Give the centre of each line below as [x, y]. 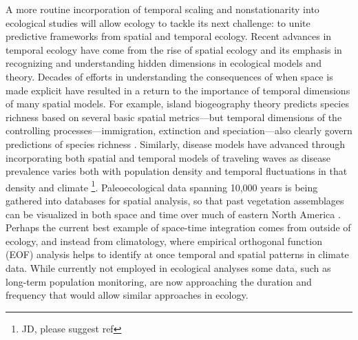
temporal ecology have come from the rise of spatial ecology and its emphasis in [174, 49]
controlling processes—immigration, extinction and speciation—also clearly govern [179, 130]
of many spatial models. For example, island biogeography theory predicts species [177, 104]
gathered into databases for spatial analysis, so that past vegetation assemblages [175, 200]
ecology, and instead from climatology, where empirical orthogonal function [164, 241]
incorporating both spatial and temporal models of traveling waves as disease [168, 157]
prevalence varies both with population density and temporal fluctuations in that [177, 171]
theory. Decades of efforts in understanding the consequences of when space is [169, 76]
